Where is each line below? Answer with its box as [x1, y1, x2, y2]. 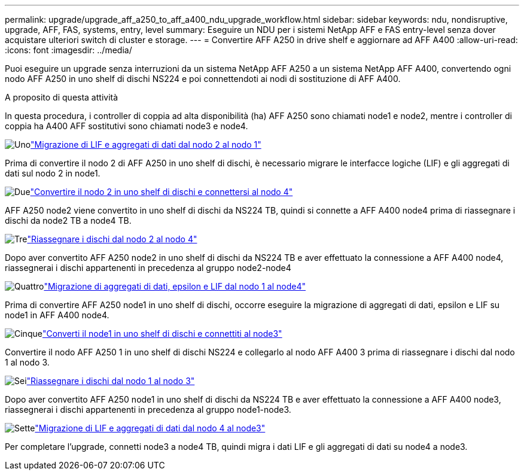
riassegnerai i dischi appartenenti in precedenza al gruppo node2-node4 [5, 263, 291, 273]
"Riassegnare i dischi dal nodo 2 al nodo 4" [27, 234, 197, 244]
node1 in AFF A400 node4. [5, 310, 109, 320]
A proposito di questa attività [5, 92, 118, 102]
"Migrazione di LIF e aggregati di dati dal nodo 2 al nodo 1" [31, 139, 261, 150]
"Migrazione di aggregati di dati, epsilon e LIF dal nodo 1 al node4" [44, 281, 306, 291]
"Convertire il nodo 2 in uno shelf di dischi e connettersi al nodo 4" [30, 187, 293, 197]
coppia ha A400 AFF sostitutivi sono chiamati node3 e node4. [5, 121, 248, 131]
